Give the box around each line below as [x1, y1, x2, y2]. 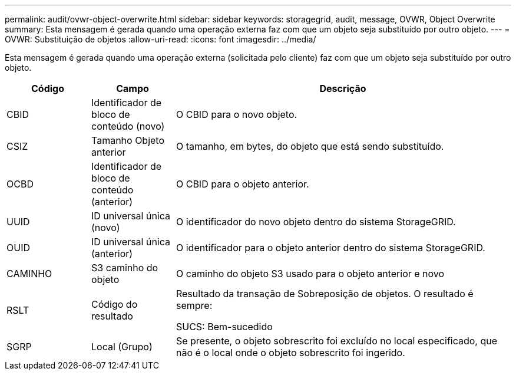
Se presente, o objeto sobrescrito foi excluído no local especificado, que [176, 335, 498, 347]
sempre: [176, 300, 213, 311]
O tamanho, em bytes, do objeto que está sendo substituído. [176, 140, 444, 152]
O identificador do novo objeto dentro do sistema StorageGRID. [176, 216, 456, 228]
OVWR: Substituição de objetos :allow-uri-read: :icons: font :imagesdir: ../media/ [5, 34, 316, 44]
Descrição [319, 83, 366, 94]
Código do [91, 298, 138, 310]
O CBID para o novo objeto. [176, 108, 297, 120]
